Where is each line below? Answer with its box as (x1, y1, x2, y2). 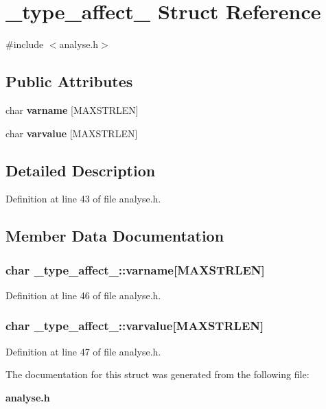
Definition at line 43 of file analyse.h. (5, 191, 161, 206)
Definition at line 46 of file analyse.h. (5, 288, 161, 302)
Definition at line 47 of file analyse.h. (5, 344, 161, 358)
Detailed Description (5, 159, 156, 180)
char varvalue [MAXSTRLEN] (5, 126, 138, 140)
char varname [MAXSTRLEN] (5, 102, 139, 117)
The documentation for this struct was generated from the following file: (5, 367, 310, 382)
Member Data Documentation (5, 225, 224, 246)
